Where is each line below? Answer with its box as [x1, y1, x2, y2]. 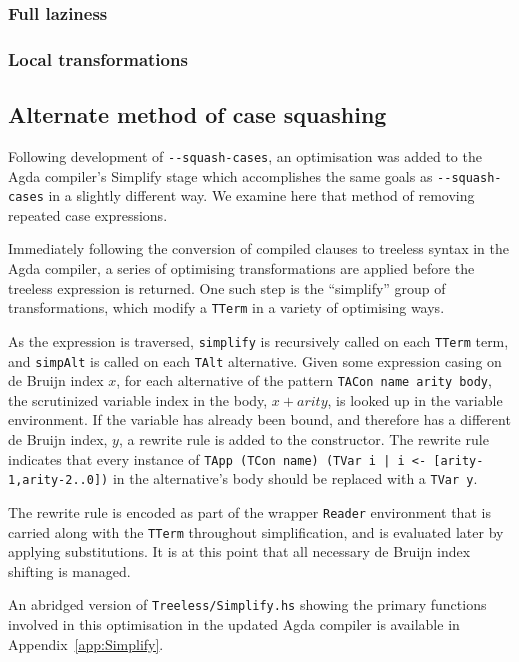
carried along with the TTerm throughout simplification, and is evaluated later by [8, 521, 504, 542]
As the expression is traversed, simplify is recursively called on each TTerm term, [8, 330, 509, 351]
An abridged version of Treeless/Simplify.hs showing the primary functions [8, 594, 487, 615]
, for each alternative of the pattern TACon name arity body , [116, 370, 492, 391]
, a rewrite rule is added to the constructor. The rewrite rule [118, 429, 489, 450]
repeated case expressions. [8, 204, 168, 225]
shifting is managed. [8, 560, 131, 581]
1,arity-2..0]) [8, 473, 109, 488]
